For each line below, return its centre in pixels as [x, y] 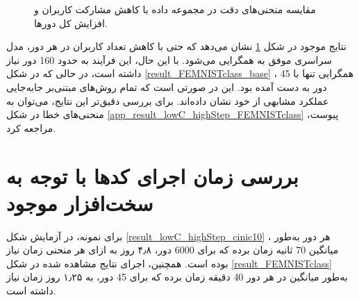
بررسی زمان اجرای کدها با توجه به [152, 175]
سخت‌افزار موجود [80, 202]
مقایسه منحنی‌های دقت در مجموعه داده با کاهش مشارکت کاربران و [175, 9]
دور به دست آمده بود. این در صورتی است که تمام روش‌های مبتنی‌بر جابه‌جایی [167, 86]
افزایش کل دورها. [71, 23]
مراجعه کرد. [31, 127]
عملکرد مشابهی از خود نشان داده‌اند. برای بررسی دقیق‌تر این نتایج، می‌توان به [168, 100]
